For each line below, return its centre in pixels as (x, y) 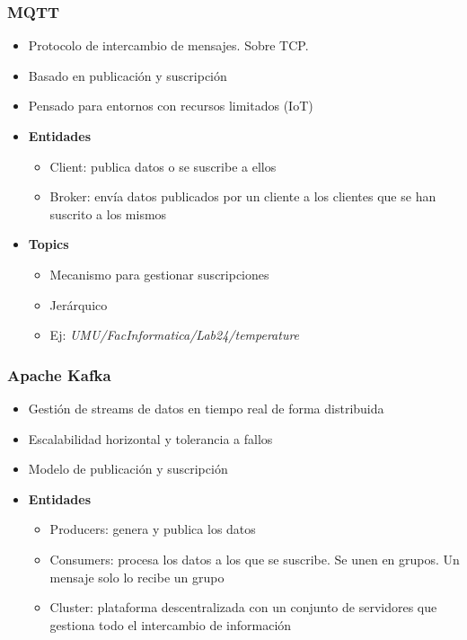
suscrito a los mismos (108, 213)
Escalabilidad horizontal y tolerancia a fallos (150, 438)
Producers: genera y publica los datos (153, 529)
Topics (48, 244)
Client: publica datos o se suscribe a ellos (163, 166)
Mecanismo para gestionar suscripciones (159, 274)
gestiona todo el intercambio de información (171, 624)
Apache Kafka (59, 374)
